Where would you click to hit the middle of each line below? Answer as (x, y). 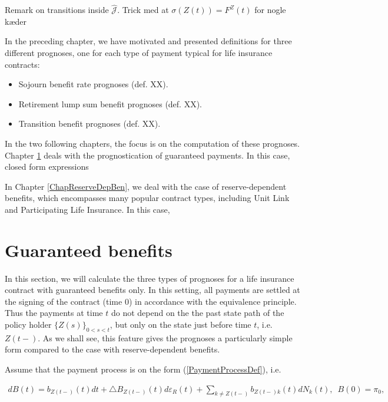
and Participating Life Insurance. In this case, (87, 209)
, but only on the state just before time (180, 324)
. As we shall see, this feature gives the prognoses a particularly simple (165, 337)
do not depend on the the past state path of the (198, 313)
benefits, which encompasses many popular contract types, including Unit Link (147, 198)
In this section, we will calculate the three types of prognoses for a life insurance (150, 278)
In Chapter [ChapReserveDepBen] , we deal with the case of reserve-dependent (146, 186)
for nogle (270, 10)
